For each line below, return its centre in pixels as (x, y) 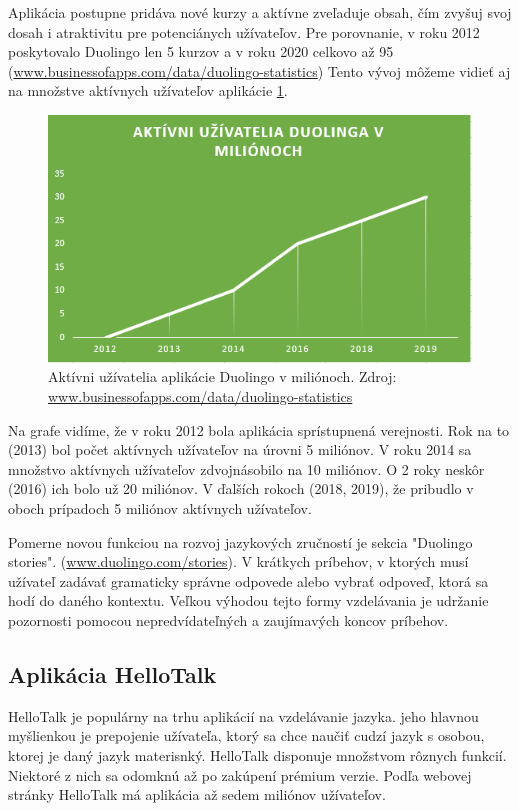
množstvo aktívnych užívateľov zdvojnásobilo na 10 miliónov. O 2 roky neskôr (246, 468)
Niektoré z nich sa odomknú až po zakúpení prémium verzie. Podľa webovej (240, 774)
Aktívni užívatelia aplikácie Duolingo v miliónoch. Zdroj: (222, 376)
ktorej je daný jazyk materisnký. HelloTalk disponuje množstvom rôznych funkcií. (257, 755)
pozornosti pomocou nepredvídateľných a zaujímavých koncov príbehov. (228, 620)
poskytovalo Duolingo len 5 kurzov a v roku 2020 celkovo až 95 (201, 51)
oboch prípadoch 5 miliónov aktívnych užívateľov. (160, 508)
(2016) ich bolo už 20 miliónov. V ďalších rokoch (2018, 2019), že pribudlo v (241, 488)
